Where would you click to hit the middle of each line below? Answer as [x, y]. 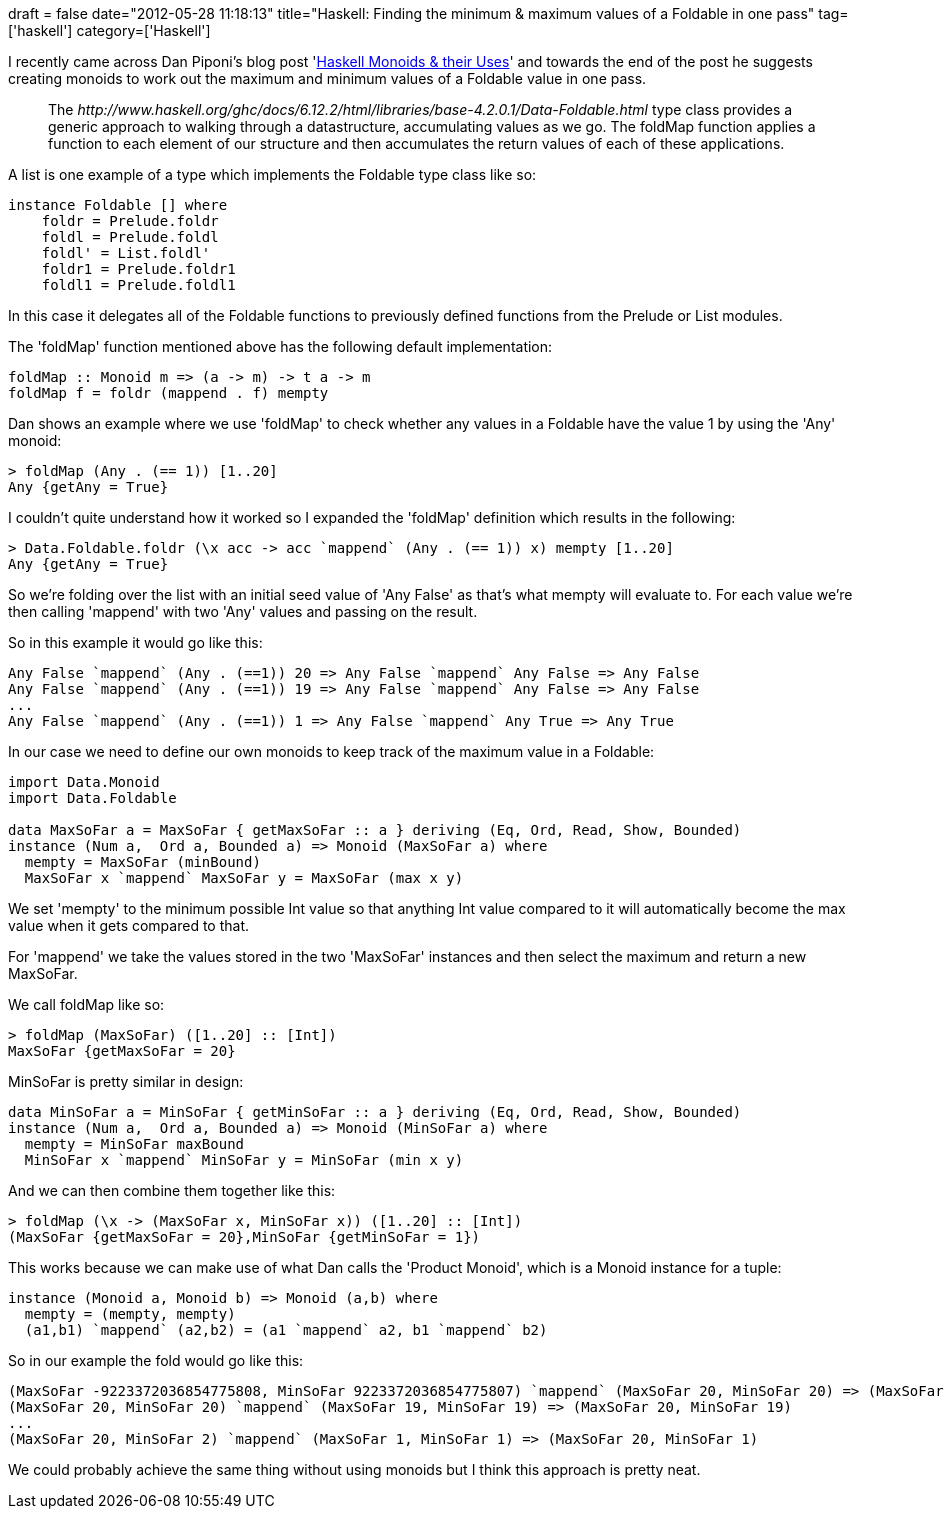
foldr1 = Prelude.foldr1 [138, 269]
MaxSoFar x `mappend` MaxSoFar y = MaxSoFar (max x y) [244, 878]
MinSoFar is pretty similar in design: [126, 1081]
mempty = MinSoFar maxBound [134, 1144]
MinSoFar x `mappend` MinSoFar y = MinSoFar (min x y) [244, 1160]
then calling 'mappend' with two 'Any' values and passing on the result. [243, 611]
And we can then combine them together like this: [172, 1190]
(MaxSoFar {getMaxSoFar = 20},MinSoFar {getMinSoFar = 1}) [244, 1237]
